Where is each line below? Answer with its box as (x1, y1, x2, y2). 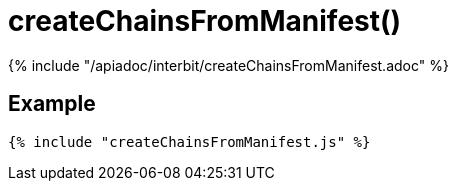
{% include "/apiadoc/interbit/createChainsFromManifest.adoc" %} (8, 56, 449, 74)
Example (8, 91, 96, 117)
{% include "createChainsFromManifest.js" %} (8, 133, 371, 150)
